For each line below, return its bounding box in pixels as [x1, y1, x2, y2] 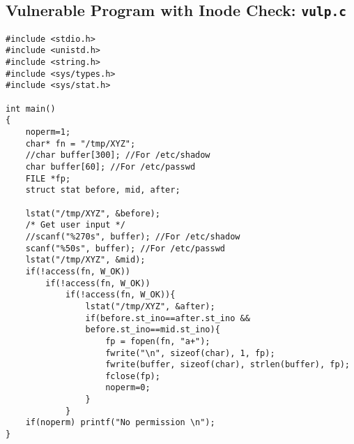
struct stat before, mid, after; [25, 185, 180, 195]
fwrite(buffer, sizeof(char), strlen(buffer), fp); [105, 360, 350, 370]
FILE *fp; [25, 173, 71, 184]
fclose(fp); [105, 371, 160, 381]
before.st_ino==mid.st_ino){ [85, 325, 220, 335]
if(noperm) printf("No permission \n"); [25, 417, 215, 428]
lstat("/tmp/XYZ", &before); [25, 208, 160, 219]
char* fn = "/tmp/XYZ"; [25, 138, 136, 149]
